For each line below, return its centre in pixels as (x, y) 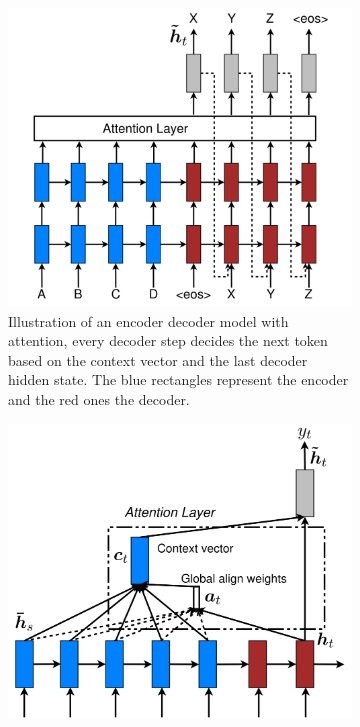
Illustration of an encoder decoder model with (148, 320)
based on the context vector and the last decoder (158, 359)
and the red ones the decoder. (99, 398)
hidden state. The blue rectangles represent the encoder (178, 379)
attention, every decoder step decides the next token (168, 340)
